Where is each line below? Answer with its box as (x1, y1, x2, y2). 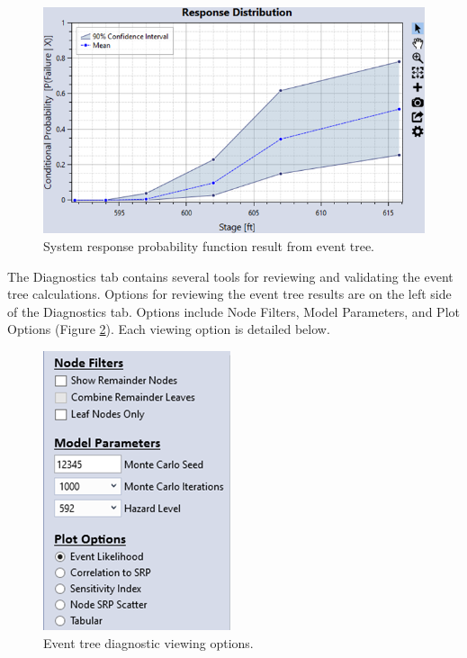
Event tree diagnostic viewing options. (43, 633, 254, 652)
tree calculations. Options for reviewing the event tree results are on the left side (7, 284, 452, 303)
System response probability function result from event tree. (43, 237, 375, 255)
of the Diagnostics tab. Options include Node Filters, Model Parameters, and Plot (7, 302, 460, 320)
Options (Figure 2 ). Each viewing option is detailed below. (7, 320, 330, 338)
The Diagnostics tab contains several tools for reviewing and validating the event (7, 266, 454, 285)
